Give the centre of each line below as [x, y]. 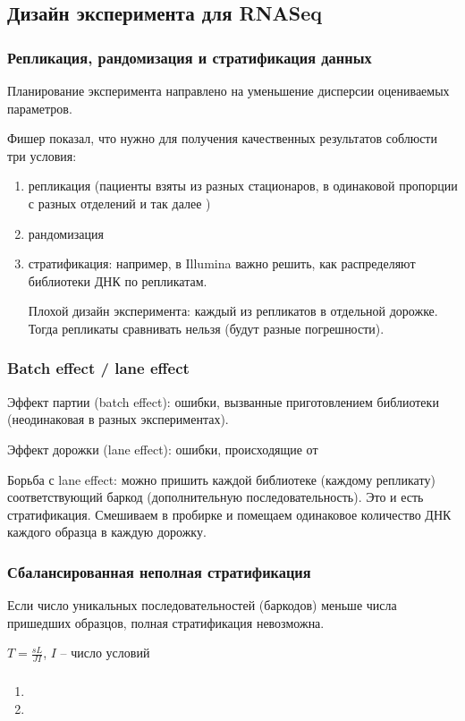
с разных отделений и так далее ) [119, 203]
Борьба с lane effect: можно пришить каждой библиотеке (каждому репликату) [221, 479]
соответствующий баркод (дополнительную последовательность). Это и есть [216, 497]
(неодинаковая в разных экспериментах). [118, 419]
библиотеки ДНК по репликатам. [118, 280]
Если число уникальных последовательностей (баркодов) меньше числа [202, 605]
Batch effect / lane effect [98, 368]
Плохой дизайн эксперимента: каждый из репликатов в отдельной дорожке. [233, 311]
